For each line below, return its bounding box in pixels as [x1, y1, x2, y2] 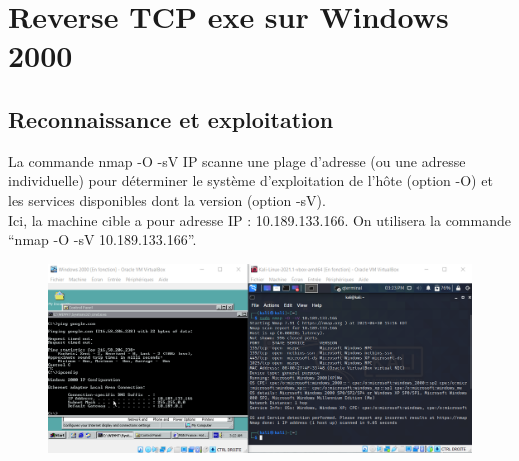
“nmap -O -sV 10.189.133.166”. [8, 229, 197, 250]
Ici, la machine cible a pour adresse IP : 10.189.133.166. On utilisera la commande [8, 209, 511, 230]
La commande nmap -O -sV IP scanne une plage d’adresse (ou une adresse [8, 150, 466, 171]
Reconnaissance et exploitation [8, 103, 334, 134]
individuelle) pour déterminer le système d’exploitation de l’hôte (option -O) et [8, 170, 493, 191]
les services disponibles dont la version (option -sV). [8, 189, 326, 210]
